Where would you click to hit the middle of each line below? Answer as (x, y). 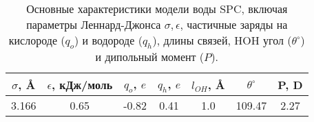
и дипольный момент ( (150, 57)
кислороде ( (37, 40)
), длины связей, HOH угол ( (222, 40)
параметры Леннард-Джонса (94, 24)
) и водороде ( (108, 40)
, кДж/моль (82, 84)
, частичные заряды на (234, 24)
